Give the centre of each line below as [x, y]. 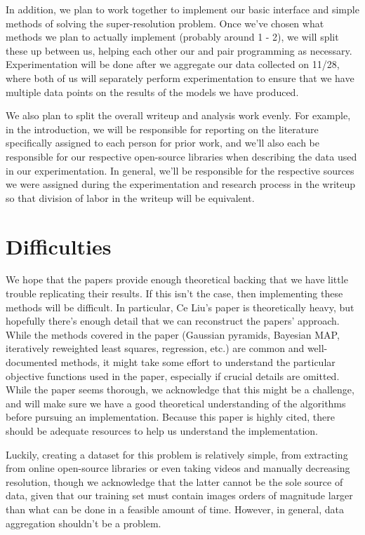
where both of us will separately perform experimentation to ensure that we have [180, 77]
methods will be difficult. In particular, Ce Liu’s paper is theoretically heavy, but [180, 307]
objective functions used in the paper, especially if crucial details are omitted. [173, 375]
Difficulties [59, 246]
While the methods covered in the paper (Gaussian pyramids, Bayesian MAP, [173, 334]
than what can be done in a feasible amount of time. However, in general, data [175, 509]
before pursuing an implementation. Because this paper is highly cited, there [170, 417]
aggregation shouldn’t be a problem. [84, 523]
